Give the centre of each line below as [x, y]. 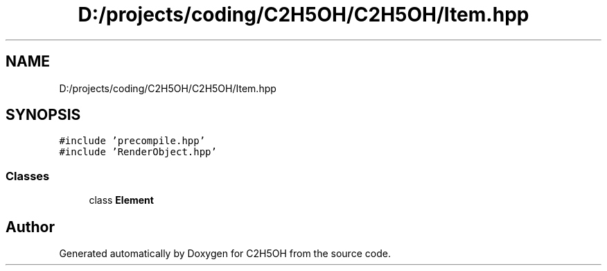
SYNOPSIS [43, 115]
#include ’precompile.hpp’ [132, 141]
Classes [28, 176]
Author [30, 227]
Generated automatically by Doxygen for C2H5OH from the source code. [225, 254]
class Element [121, 200]
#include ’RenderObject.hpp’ [138, 152]
